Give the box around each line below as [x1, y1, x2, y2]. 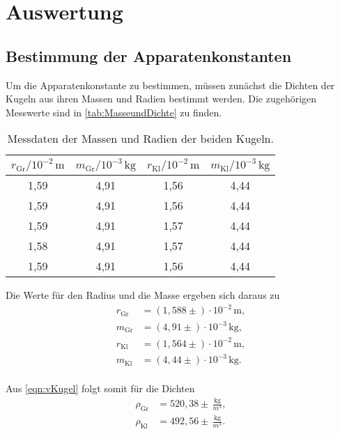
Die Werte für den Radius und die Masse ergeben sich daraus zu [6, 288, 280, 302]
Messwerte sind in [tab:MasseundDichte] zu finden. [6, 104, 222, 119]
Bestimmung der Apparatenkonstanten [6, 45, 292, 66]
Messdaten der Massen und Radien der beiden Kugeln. [7, 130, 274, 147]
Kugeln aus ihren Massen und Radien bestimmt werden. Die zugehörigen [6, 91, 317, 106]
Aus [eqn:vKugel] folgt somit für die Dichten [6, 381, 195, 396]
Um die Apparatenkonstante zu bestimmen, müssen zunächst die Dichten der [6, 77, 335, 92]
